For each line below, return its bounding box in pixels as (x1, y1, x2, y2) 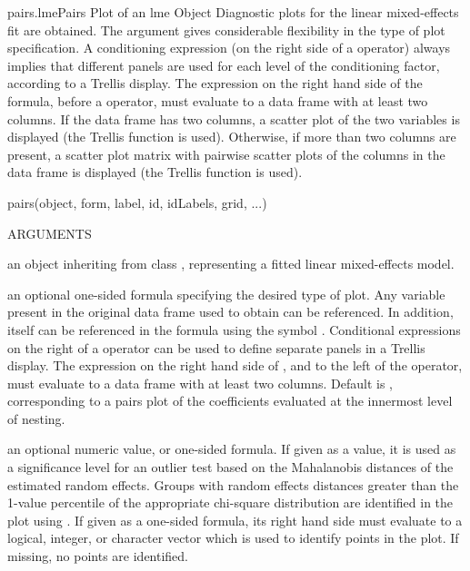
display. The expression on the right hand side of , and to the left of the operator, (7, 356, 463, 375)
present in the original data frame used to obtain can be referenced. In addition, (7, 302, 454, 321)
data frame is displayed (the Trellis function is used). (7, 162, 303, 182)
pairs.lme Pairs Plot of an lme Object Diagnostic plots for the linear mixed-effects (7, 3, 459, 21)
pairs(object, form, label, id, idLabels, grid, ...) (7, 192, 267, 212)
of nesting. (7, 409, 65, 428)
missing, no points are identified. (7, 546, 189, 566)
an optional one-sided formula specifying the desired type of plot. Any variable (7, 284, 445, 303)
